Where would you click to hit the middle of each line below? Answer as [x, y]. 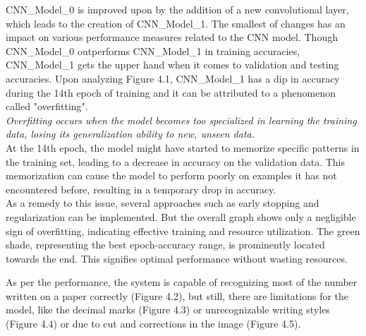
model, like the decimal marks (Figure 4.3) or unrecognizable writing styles [168, 310]
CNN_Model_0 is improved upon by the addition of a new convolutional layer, [177, 9]
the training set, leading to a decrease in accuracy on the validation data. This [176, 161]
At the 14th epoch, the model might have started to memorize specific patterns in [183, 147]
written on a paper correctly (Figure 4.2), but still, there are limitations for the [177, 295]
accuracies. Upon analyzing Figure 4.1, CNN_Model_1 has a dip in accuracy [173, 78]
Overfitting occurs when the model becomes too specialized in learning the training [181, 120]
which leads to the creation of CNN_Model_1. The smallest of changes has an [176, 23]
